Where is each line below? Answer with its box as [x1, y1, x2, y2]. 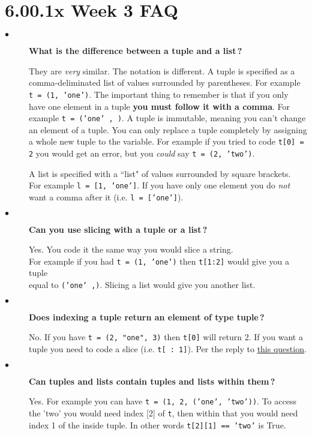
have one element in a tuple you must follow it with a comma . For [29, 100, 290, 112]
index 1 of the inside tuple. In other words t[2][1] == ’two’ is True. [29, 418, 286, 431]
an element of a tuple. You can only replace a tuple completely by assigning [29, 123, 307, 136]
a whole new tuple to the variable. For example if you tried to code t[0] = [29, 135, 304, 148]
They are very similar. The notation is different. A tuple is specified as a [29, 64, 295, 77]
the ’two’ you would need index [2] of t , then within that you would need [29, 406, 298, 419]
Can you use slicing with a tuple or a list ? [29, 223, 208, 235]
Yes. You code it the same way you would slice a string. [29, 243, 233, 256]
